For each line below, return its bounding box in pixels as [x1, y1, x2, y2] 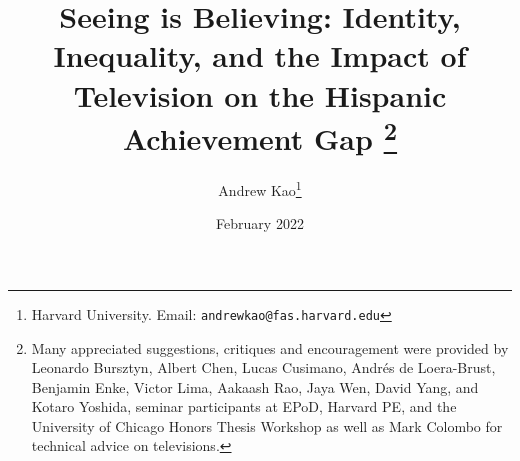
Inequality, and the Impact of [53, 35, 467, 76]
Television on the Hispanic [73, 74, 447, 115]
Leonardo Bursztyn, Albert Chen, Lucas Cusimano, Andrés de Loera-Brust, [31, 357, 496, 378]
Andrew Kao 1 [218, 177, 302, 200]
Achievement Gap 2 [122, 113, 398, 159]
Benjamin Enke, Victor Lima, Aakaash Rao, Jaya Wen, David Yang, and [31, 376, 479, 397]
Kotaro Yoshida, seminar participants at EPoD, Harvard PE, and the [31, 396, 457, 417]
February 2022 [216, 213, 304, 234]
